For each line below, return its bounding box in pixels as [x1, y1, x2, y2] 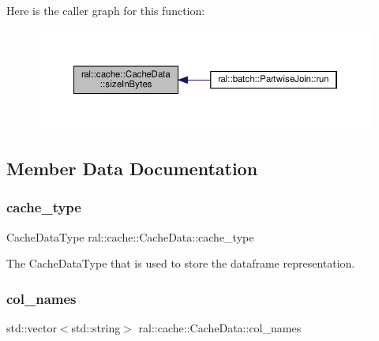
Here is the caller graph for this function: [6, 2, 205, 18]
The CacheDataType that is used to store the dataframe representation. [6, 255, 355, 272]
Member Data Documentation [6, 156, 258, 181]
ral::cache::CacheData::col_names [138, 320, 302, 336]
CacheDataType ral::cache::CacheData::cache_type [6, 228, 254, 245]
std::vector [6, 320, 57, 336]
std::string [71, 320, 121, 336]
